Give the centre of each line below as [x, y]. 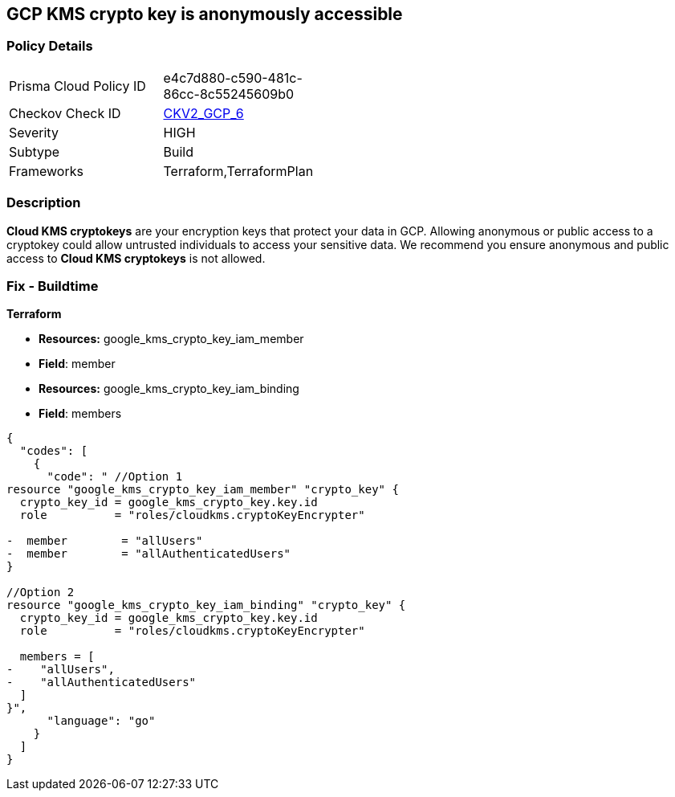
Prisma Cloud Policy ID [77, 86]
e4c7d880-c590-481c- [233, 78]
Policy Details [50, 46]
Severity [34, 132]
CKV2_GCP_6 [203, 113]
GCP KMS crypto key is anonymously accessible [205, 14]
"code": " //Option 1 [115, 477]
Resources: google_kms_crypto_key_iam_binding [169, 389]
